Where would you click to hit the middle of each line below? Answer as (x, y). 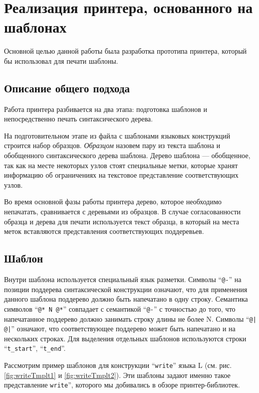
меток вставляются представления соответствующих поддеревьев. (104, 231)
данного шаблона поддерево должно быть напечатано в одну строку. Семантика (126, 299)
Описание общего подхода (67, 88)
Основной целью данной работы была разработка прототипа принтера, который (125, 51)
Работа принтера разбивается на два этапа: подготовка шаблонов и (106, 109)
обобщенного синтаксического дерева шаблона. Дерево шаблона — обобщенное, (127, 155)
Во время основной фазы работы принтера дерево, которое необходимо (113, 202)
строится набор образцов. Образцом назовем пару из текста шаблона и (112, 145)
